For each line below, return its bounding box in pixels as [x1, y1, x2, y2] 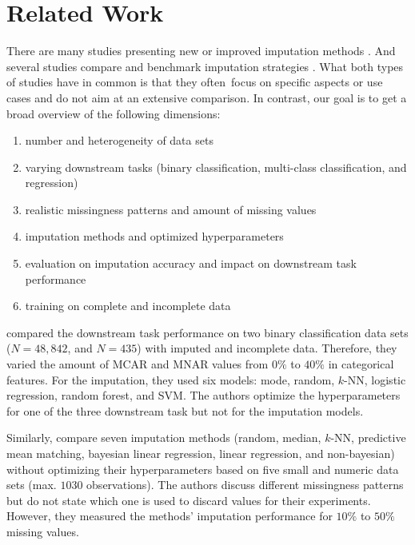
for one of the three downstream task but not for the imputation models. [6, 402, 364, 419]
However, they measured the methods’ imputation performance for [6, 507, 333, 524]
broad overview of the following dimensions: [6, 105, 221, 121]
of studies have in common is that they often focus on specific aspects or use [6, 74, 383, 90]
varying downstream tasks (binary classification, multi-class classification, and [25, 158, 407, 175]
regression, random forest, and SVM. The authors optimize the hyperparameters [6, 387, 401, 404]
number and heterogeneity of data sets [25, 132, 213, 149]
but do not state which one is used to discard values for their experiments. [6, 491, 371, 508]
